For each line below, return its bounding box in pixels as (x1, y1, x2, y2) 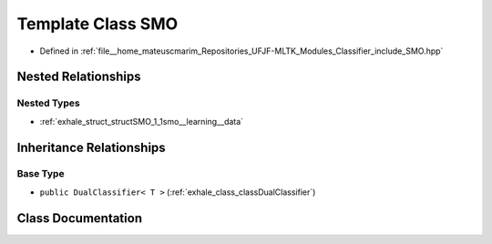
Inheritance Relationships (16, 139, 166, 155)
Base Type (16, 168, 65, 180)
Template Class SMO (16, 14, 179, 34)
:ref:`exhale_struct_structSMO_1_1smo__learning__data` (39, 116, 244, 127)
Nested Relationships (16, 69, 141, 85)
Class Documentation (16, 210, 143, 226)
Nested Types (16, 97, 81, 109)
